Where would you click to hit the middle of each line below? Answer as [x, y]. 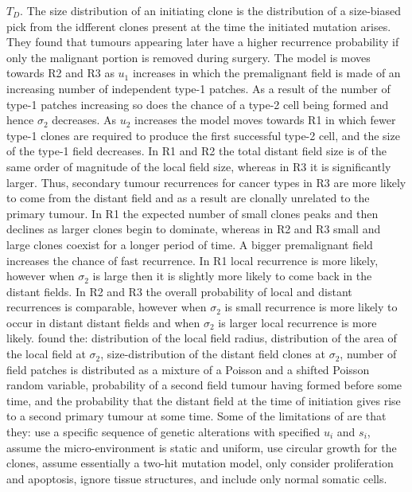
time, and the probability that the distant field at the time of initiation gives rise [204, 400]
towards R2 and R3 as [60, 73]
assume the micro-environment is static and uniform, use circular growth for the [202, 447]
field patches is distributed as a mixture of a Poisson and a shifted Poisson [188, 369]
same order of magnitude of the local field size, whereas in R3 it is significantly [199, 166]
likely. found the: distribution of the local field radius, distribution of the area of [202, 338]
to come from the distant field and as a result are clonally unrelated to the [188, 198]
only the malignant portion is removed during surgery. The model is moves [189, 57]
